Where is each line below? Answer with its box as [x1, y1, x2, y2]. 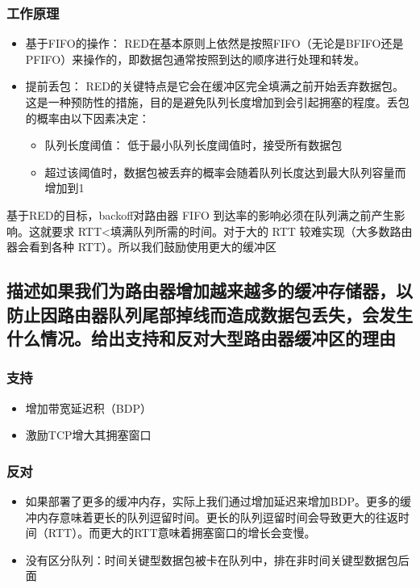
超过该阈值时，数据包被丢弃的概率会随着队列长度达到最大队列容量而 [44, 163, 406, 180]
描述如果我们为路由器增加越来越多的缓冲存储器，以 [6, 278, 413, 303]
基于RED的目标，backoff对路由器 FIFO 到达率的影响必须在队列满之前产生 [6, 206, 394, 223]
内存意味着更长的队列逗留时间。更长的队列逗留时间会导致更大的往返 [36, 508, 398, 525]
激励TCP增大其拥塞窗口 [25, 426, 152, 443]
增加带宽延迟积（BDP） [25, 399, 152, 416]
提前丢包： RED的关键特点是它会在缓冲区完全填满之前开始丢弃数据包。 [25, 78, 404, 94]
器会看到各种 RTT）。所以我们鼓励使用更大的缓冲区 [6, 238, 277, 255]
